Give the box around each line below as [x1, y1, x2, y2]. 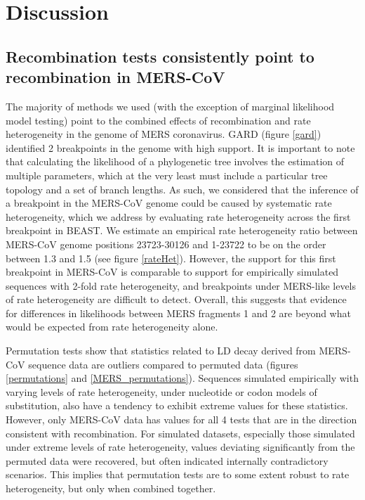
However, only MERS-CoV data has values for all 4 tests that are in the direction [6, 412, 357, 427]
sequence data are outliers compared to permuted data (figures [28, 357, 298, 371]
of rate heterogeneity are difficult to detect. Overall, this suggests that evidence [6, 292, 347, 307]
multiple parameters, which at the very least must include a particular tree [6, 167, 328, 182]
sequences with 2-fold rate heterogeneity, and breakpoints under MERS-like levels [6, 278, 357, 293]
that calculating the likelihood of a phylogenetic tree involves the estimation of [6, 154, 345, 169]
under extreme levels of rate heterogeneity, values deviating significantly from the [6, 440, 355, 454]
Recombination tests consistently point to [6, 45, 314, 67]
